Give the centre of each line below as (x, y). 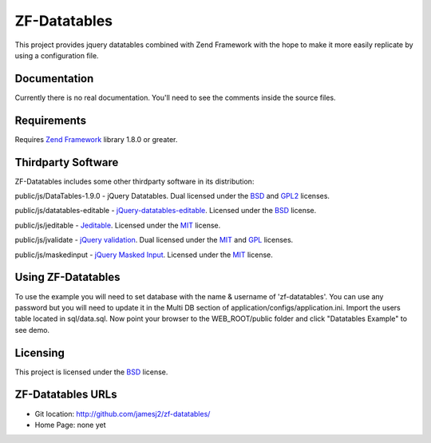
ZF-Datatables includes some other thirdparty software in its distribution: (134, 181)
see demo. (32, 330)
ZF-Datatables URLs (66, 395)
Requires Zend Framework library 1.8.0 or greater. (96, 139)
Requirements (51, 120)
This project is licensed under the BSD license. (91, 372)
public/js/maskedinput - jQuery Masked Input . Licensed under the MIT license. (144, 255)
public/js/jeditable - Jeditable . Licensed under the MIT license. (118, 225)
